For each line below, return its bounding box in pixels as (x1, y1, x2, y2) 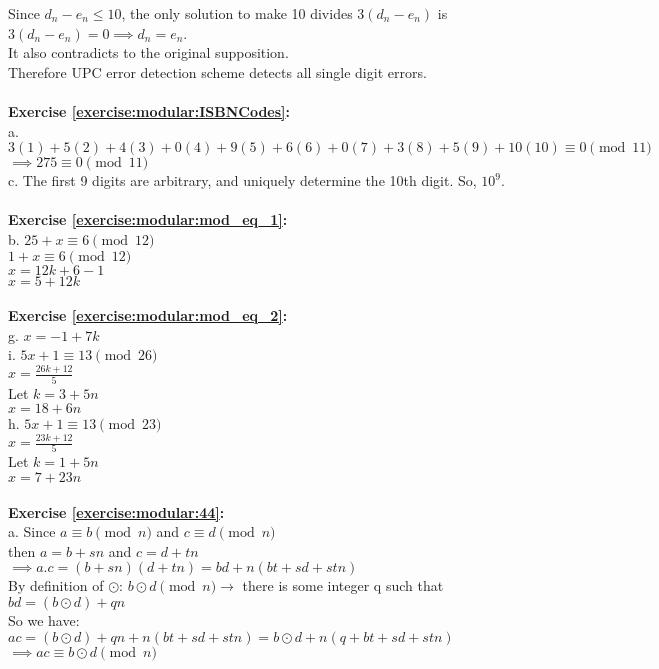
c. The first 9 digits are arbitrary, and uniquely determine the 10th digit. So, (8, 170, 477, 191)
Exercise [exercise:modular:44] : (8, 501, 225, 522)
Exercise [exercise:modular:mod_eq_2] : (8, 305, 288, 326)
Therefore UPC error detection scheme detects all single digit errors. (8, 61, 427, 82)
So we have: (8, 609, 80, 630)
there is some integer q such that (242, 575, 444, 596)
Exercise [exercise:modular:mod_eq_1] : (8, 209, 288, 230)
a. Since (8, 521, 56, 542)
